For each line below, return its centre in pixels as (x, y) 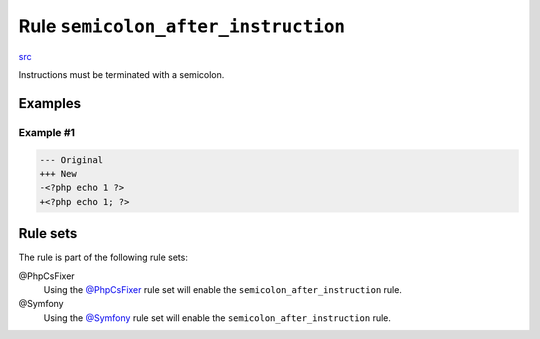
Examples (50, 103)
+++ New (58, 173)
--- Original (71, 159)
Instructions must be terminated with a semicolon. (121, 74)
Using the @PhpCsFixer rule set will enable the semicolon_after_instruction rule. (222, 289)
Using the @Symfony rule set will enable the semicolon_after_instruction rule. (217, 317)
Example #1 (46, 132)
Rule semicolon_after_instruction (181, 26)
